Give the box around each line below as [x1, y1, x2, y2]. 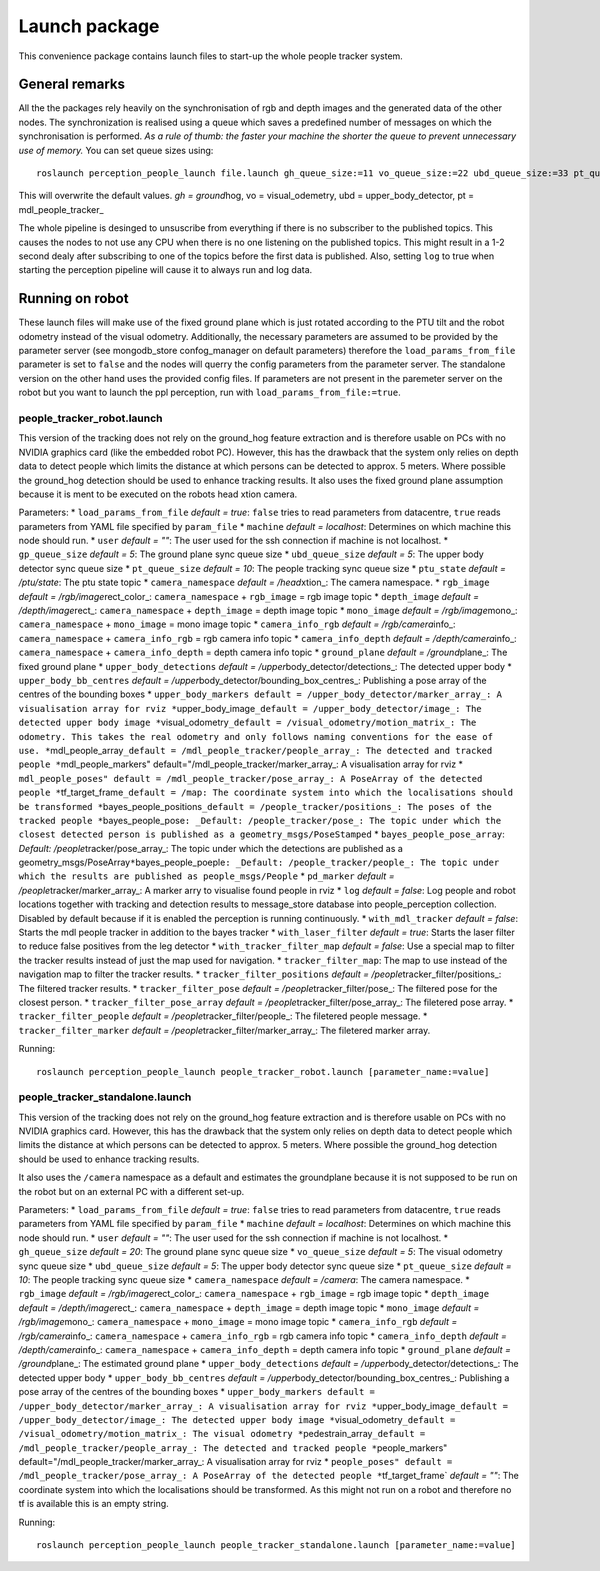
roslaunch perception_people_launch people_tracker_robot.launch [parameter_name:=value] [36, 1066, 490, 1077]
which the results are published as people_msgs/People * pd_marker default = [18, 870, 395, 882]
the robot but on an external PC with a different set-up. [18, 1185, 245, 1197]
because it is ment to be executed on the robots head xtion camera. [18, 488, 298, 500]
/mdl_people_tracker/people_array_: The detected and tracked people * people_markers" [18, 1441, 448, 1454]
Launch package [18, 15, 160, 37]
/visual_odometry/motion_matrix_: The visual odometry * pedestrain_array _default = [18, 1428, 426, 1440]
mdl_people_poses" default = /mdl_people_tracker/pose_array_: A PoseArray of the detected [18, 773, 483, 784]
